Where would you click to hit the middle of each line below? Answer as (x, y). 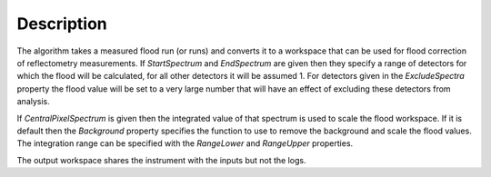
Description (62, 24)
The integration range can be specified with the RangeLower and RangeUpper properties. (185, 143)
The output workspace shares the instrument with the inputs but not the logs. (161, 160)
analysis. (33, 102)
